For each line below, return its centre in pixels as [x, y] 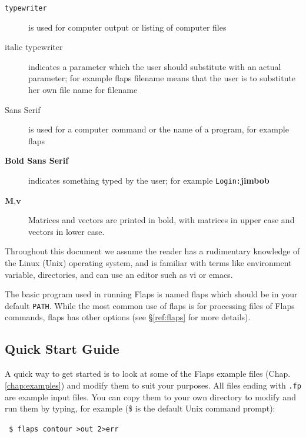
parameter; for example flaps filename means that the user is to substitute [162, 78]
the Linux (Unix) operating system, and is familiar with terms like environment [148, 263]
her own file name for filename [83, 90]
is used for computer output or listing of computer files [127, 27]
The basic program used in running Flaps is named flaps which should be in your [151, 294]
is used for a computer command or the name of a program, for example [159, 129]
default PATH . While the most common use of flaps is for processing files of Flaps [150, 305]
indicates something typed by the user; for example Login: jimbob [149, 180]
